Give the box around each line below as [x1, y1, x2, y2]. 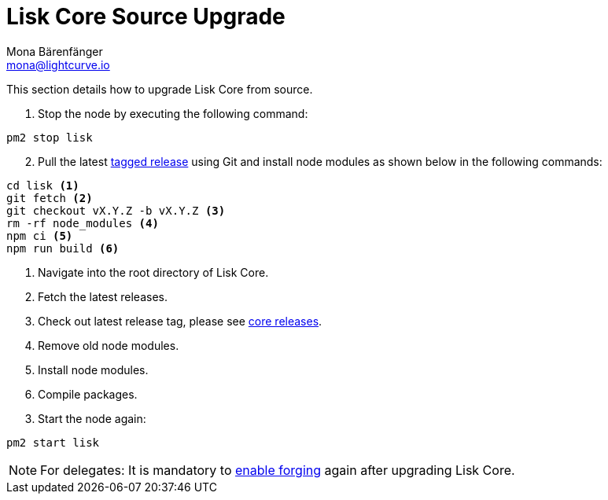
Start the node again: [38, 411, 146, 425]
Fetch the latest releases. [38, 289, 168, 303]
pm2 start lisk [6, 436, 100, 449]
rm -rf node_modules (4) [6, 216, 159, 230]
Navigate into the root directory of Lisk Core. [38, 265, 269, 279]
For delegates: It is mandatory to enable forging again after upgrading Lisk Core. [40, 461, 515, 478]
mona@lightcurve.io [6, 57, 110, 72]
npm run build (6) [6, 241, 120, 255]
